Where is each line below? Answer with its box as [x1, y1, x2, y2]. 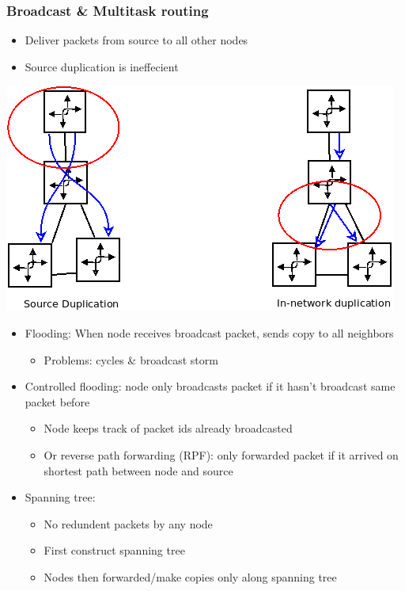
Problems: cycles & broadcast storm [44, 351, 218, 368]
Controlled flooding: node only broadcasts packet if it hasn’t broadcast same [25, 378, 396, 395]
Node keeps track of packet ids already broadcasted [44, 420, 293, 437]
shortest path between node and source [44, 462, 233, 479]
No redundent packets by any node [44, 515, 213, 532]
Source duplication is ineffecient [25, 58, 179, 74]
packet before [25, 393, 90, 410]
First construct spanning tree [44, 542, 185, 559]
